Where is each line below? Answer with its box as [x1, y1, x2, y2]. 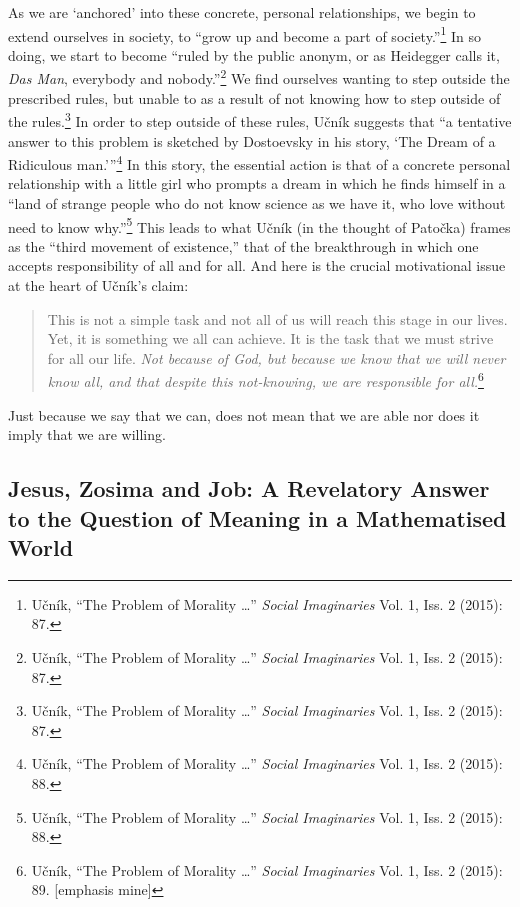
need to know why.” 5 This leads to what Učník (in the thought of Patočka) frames [8, 213, 511, 237]
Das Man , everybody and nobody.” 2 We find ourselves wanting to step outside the [8, 65, 510, 89]
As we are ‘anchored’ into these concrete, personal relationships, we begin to [8, 2, 476, 22]
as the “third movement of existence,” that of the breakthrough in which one [8, 235, 479, 256]
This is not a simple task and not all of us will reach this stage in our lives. [47, 308, 508, 329]
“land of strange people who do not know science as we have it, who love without [8, 192, 506, 213]
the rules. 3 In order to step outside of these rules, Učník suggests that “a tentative [8, 108, 512, 131]
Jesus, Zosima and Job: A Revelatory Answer [8, 473, 490, 504]
